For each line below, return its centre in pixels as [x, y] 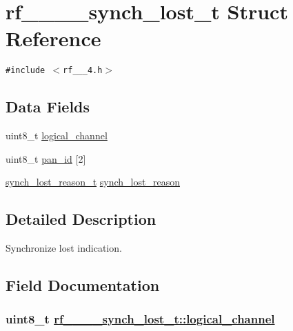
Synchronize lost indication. [64, 248]
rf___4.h [83, 71]
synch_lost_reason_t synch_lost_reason [93, 182]
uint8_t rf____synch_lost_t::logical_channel [140, 319]
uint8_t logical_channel [57, 136]
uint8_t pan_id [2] [46, 158]
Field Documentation [83, 285]
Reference [53, 38]
